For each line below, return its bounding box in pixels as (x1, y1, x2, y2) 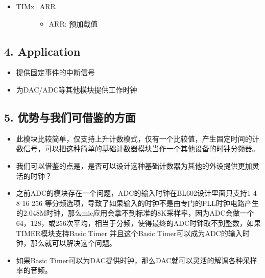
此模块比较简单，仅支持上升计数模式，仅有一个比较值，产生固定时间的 (16, 133, 252, 144)
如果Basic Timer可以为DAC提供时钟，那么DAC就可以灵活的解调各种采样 (16, 254, 257, 265)
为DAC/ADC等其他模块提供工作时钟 (16, 84, 137, 95)
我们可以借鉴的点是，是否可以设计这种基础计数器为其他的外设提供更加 (16, 160, 252, 171)
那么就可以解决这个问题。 (30, 238, 116, 248)
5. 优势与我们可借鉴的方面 (4, 109, 136, 125)
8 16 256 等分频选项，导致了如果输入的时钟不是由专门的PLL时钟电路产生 (16, 197, 259, 208)
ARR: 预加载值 (49, 18, 98, 29)
